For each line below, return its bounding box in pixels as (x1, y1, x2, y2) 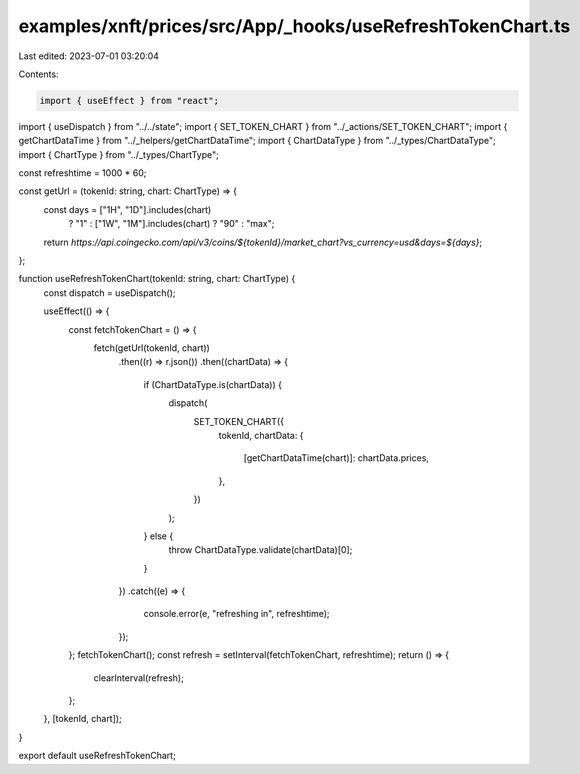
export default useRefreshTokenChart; (18, 750, 177, 762)
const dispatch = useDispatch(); (43, 286, 176, 299)
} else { (143, 530, 174, 542)
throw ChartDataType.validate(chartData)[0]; (168, 544, 353, 556)
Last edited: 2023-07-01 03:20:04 (18, 50, 160, 62)
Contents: (18, 68, 59, 80)
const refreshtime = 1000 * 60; (18, 167, 147, 179)
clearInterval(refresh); (93, 671, 184, 684)
